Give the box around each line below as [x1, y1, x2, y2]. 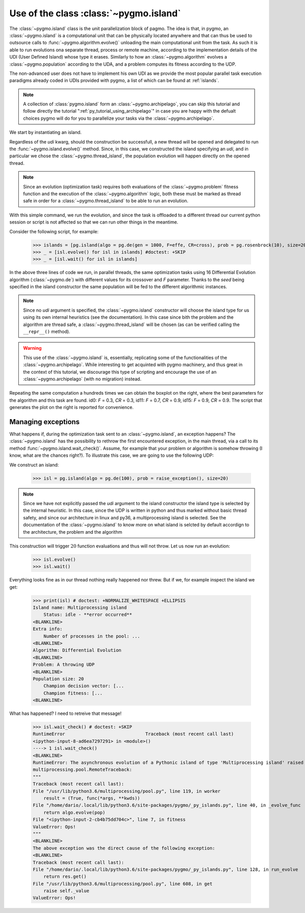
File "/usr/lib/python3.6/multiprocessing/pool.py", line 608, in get [33, 881, 213, 887]
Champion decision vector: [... [43, 683, 125, 689]
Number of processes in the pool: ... [43, 633, 140, 639]
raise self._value [43, 888, 89, 894]
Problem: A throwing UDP [33, 662, 95, 668]
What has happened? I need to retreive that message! [9, 710, 122, 716]
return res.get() [43, 874, 87, 879]
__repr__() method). [23, 328, 71, 335]
